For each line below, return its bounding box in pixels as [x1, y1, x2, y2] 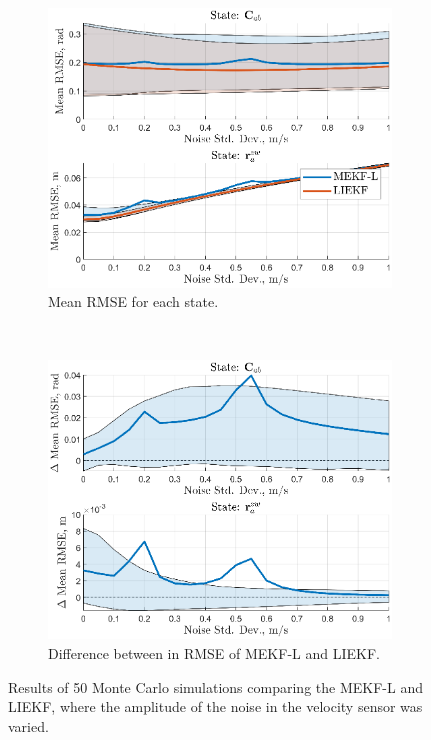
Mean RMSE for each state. [48, 291, 219, 312]
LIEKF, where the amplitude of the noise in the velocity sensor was [8, 696, 423, 717]
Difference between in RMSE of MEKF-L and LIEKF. [48, 643, 380, 664]
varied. [8, 715, 49, 736]
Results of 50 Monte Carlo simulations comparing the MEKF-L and [8, 676, 423, 697]
